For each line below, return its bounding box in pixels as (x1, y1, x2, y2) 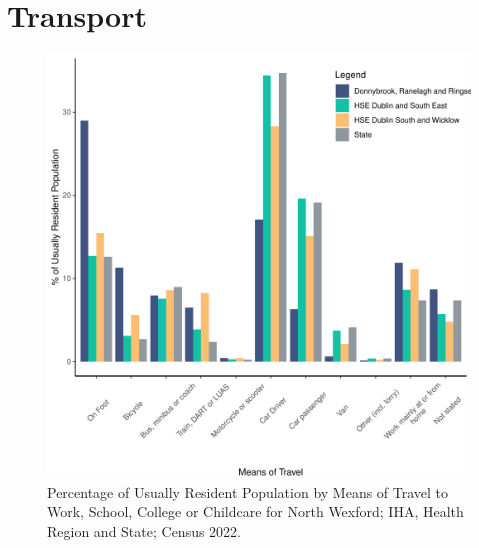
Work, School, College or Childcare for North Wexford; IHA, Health (47, 501, 464, 522)
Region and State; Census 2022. (47, 520, 242, 541)
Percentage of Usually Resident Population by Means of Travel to (47, 481, 449, 502)
